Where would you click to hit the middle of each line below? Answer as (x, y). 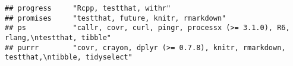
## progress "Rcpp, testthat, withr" (88, 8)
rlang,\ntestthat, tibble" (58, 37)
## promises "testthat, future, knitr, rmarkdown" (116, 18)
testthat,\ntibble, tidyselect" (69, 57)
